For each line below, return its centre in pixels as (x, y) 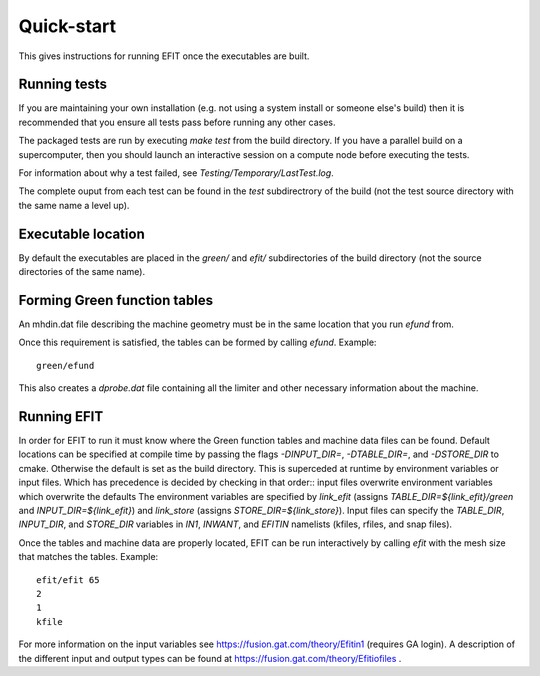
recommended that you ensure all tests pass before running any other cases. (177, 122)
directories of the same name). (81, 272)
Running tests (63, 84)
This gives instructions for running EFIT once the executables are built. (164, 56)
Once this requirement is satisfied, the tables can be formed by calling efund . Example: (197, 342)
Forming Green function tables (116, 300)
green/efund (65, 365)
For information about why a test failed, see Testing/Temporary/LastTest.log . (176, 173)
